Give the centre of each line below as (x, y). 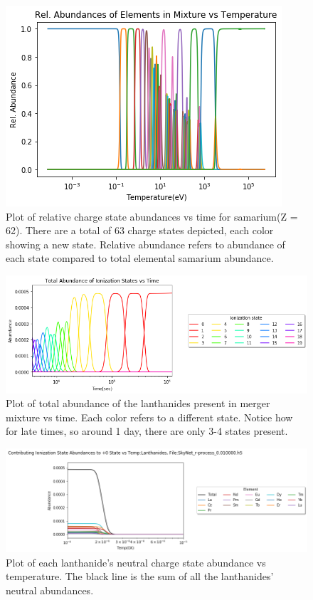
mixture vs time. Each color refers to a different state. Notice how (149, 417)
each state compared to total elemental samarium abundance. (140, 258)
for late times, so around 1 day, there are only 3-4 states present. (147, 431)
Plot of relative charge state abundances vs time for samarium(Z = (152, 216)
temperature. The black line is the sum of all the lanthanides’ (140, 576)
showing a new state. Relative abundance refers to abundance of (145, 244)
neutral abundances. (50, 590)
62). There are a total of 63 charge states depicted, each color (140, 230)
